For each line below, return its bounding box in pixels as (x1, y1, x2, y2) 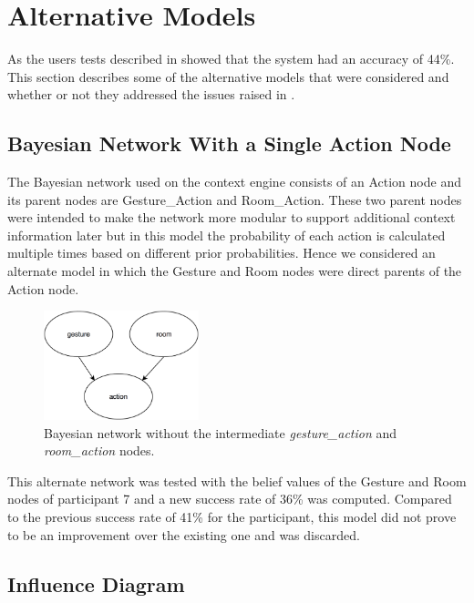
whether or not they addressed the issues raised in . (7, 85, 295, 104)
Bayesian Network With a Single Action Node (7, 129, 451, 158)
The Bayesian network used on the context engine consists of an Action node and (7, 172, 461, 191)
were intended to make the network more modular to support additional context (7, 208, 456, 227)
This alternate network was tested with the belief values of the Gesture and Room (7, 471, 467, 490)
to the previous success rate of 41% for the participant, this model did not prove (7, 506, 457, 526)
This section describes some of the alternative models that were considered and (7, 66, 449, 86)
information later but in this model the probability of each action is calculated (7, 225, 446, 244)
